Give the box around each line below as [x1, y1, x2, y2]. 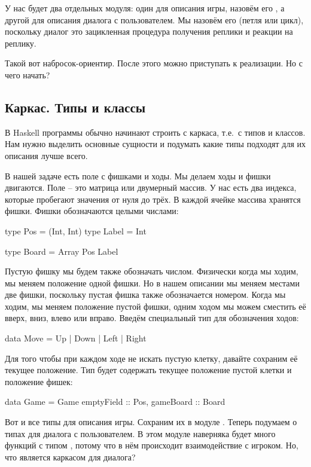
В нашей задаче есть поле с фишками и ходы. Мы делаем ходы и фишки [5, 169, 271, 182]
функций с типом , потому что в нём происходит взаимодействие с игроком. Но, [5, 439, 298, 451]
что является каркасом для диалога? [5, 450, 136, 463]
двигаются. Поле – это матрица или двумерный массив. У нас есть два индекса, [5, 181, 297, 194]
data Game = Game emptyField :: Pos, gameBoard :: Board [5, 395, 225, 408]
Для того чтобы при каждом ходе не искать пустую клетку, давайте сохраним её [5, 352, 298, 364]
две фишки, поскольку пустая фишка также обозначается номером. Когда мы [5, 288, 286, 301]
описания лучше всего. [5, 149, 88, 161]
